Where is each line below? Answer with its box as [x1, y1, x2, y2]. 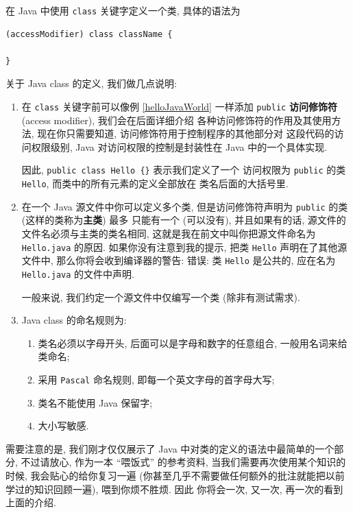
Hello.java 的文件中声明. [21, 266, 134, 281]
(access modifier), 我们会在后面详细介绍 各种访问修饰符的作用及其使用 [21, 112, 332, 127]
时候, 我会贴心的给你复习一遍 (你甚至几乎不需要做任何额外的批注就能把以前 [5, 468, 345, 482]
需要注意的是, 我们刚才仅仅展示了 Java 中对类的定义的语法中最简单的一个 [5, 441, 334, 455]
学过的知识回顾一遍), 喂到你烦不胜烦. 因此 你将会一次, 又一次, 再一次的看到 [5, 481, 343, 496]
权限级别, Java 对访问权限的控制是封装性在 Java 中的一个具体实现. [31, 139, 328, 154]
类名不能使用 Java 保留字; [38, 395, 153, 409]
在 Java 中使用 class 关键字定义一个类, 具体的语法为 [5, 3, 241, 17]
